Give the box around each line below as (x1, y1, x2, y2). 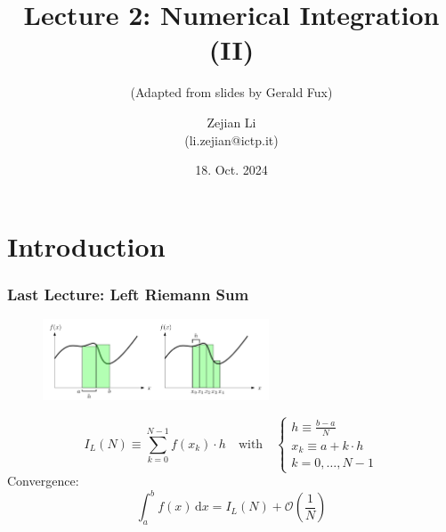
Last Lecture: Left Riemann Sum (7, 282, 249, 305)
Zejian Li (207, 112, 256, 131)
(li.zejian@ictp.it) (184, 130, 279, 149)
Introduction (7, 227, 166, 264)
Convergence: (7, 471, 79, 490)
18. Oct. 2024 (195, 160, 268, 179)
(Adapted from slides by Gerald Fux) (130, 83, 333, 102)
